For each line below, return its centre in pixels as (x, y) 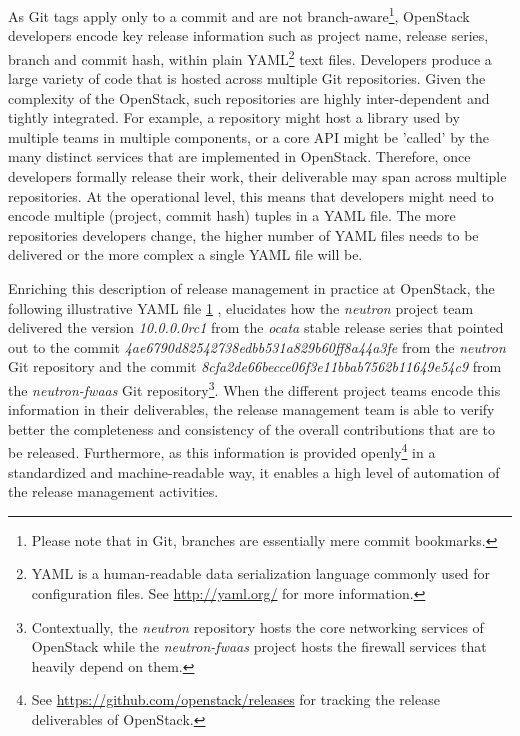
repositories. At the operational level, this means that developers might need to (251, 195)
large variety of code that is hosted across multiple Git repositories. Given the (247, 78)
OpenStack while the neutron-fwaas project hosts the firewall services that (259, 646)
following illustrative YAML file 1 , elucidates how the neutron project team (241, 307)
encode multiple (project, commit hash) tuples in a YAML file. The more (232, 215)
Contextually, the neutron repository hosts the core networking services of (257, 626)
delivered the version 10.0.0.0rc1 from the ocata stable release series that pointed (256, 327)
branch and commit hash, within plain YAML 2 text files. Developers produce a (250, 57)
